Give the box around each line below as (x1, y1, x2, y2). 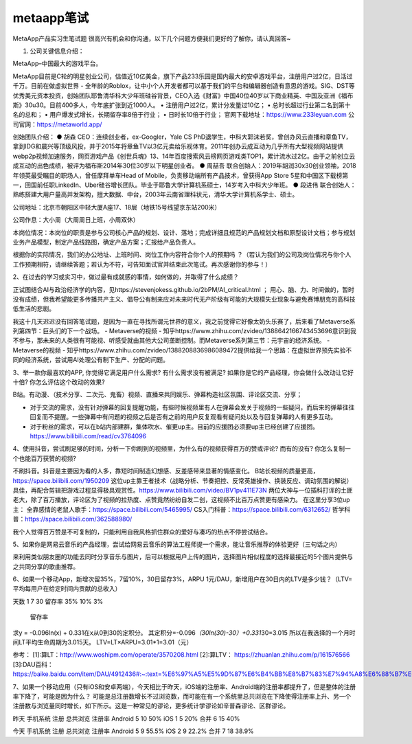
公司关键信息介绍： (30, 47, 84, 55)
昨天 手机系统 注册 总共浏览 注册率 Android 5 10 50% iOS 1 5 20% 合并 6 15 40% (12, 714, 240, 723)
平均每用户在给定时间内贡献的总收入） (12, 585, 122, 593)
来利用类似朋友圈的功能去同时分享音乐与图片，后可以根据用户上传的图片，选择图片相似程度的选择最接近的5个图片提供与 (12, 553, 354, 561)
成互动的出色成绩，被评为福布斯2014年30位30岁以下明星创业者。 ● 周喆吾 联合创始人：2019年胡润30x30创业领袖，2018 (12, 161, 356, 170)
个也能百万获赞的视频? (12, 454, 77, 462)
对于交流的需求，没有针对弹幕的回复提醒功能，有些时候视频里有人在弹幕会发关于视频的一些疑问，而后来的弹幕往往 (30, 403, 355, 412)
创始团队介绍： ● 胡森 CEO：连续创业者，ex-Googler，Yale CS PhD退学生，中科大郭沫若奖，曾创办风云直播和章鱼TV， (12, 133, 352, 141)
